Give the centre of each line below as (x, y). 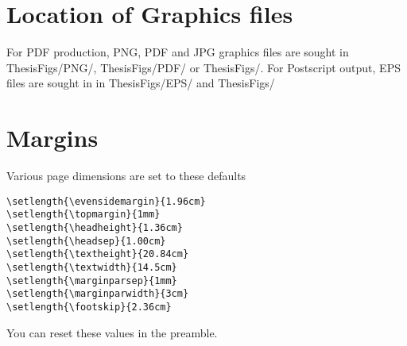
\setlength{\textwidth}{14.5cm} (92, 267)
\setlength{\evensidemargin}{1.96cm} (106, 201)
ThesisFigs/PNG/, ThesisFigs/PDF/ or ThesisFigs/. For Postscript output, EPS (203, 67)
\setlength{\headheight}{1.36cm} (95, 227)
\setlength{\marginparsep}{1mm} (92, 281)
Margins (52, 138)
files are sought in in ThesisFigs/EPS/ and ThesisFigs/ (141, 83)
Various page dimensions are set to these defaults (126, 176)
